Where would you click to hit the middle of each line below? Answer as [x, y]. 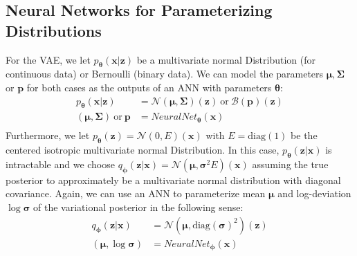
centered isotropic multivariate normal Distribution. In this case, [143, 150]
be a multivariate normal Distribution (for [226, 59]
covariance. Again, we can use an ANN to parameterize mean [136, 193]
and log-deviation [314, 193]
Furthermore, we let [48, 135]
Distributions [54, 30]
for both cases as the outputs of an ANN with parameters [149, 87]
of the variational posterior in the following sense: [138, 207]
